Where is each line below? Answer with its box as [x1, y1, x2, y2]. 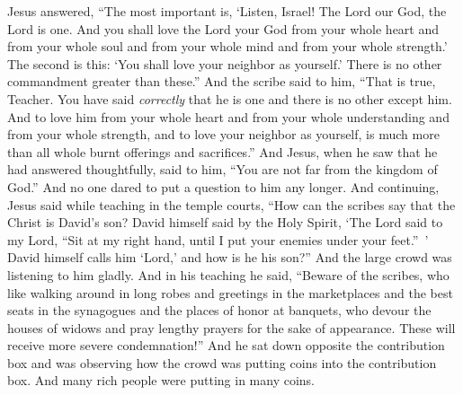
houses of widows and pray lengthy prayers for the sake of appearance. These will [7, 318, 456, 337]
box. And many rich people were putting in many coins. [7, 371, 316, 390]
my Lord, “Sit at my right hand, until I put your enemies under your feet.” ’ [7, 230, 429, 249]
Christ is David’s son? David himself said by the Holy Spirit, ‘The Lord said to [7, 213, 443, 232]
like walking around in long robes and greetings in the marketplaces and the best [7, 283, 453, 302]
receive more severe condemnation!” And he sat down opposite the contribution [7, 336, 445, 355]
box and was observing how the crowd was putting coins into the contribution [7, 353, 437, 372]
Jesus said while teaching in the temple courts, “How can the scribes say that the [7, 195, 456, 214]
